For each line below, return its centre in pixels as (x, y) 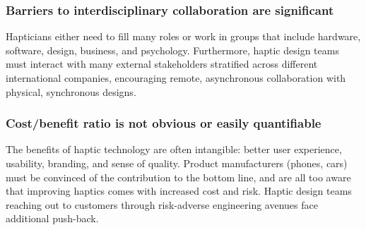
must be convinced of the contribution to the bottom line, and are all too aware (178, 177)
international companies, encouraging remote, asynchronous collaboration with (176, 78)
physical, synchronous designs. (71, 91)
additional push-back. (52, 218)
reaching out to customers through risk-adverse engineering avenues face (162, 204)
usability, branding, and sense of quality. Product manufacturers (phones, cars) (177, 163)
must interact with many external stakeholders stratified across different (162, 64)
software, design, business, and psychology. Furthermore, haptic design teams (172, 50)
